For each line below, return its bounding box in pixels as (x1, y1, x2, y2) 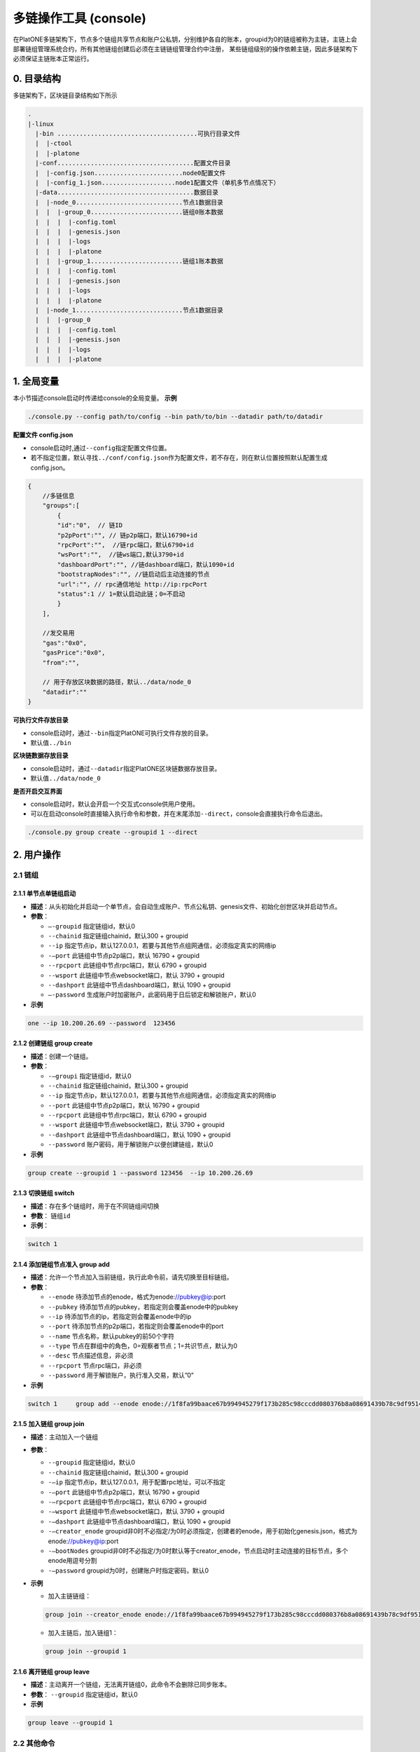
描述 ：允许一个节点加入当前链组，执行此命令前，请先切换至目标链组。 (30, 1273, 233, 1282)
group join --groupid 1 (45, 1648, 127, 1655)
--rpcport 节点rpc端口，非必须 (48, 1361, 142, 1369)
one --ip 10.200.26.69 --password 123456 (27, 1019, 176, 1027)
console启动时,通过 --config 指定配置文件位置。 (30, 444, 171, 452)
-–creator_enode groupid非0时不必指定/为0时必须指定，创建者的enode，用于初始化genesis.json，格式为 (48, 1527, 358, 1535)
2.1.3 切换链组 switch (13, 1189, 75, 1198)
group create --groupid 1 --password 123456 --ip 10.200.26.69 (27, 1169, 253, 1177)
